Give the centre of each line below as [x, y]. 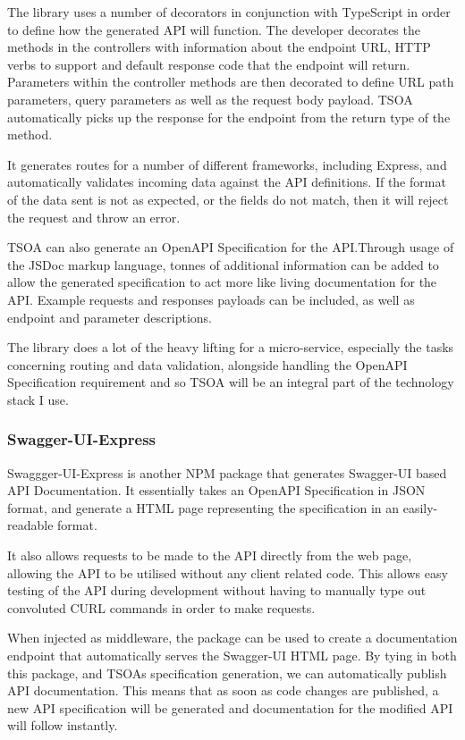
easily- [420, 507]
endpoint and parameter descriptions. [110, 317]
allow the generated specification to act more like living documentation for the [222, 282]
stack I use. [38, 399]
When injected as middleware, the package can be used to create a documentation [232, 638]
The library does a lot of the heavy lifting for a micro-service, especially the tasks [231, 347]
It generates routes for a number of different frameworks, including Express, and [227, 164]
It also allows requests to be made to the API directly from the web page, [210, 555]
